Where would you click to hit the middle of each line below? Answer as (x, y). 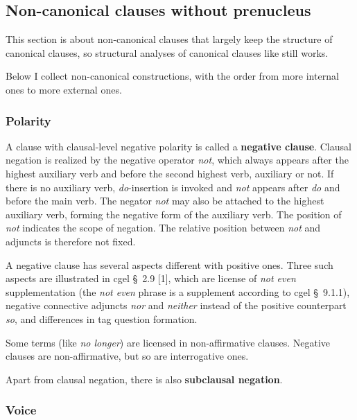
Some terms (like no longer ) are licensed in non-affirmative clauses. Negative (168, 342)
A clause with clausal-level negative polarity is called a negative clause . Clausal (178, 146)
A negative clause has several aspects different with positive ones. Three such (169, 264)
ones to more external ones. (64, 89)
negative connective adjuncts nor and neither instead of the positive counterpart (176, 305)
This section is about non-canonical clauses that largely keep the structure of (169, 39)
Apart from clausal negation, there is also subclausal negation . (144, 379)
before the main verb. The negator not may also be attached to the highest (165, 201)
